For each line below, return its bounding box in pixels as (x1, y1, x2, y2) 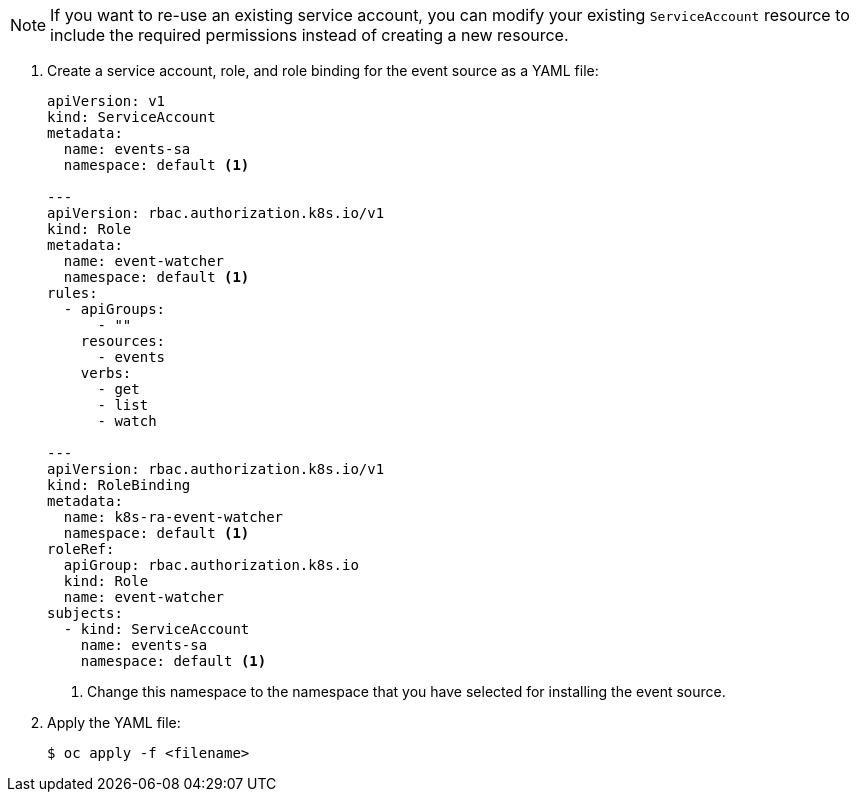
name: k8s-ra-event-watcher (63, 509, 284, 525)
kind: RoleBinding (47, 477, 191, 493)
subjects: (47, 605, 123, 621)
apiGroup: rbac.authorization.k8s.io (63, 557, 359, 573)
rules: (47, 285, 98, 301)
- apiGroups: (63, 301, 166, 317)
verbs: (80, 365, 132, 381)
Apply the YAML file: (47, 714, 181, 731)
